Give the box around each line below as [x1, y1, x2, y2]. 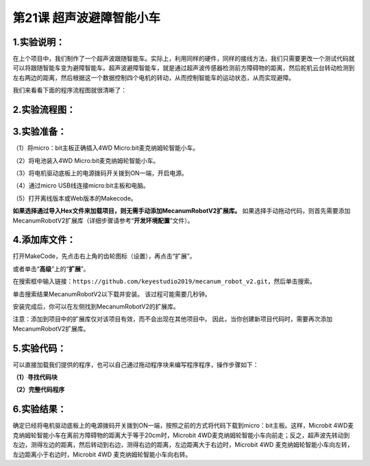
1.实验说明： [12, 36, 65, 48]
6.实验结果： [12, 404, 67, 415]
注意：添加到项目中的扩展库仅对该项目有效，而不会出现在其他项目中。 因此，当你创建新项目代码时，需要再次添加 [12, 315, 332, 323]
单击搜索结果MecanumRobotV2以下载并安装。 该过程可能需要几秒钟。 [12, 289, 212, 298]
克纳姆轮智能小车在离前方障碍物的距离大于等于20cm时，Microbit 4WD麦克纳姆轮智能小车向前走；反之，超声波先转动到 [12, 431, 350, 439]
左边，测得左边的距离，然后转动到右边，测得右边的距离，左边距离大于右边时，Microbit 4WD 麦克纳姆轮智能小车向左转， [12, 441, 354, 449]
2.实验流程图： [12, 104, 76, 116]
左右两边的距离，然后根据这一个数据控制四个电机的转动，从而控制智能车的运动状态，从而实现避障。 [12, 73, 295, 81]
